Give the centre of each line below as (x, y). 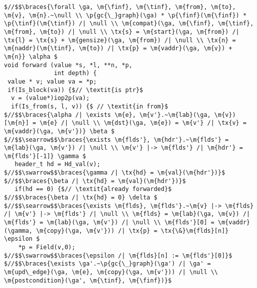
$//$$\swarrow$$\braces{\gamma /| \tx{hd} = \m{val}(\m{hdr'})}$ (115, 173)
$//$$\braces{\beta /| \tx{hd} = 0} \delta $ (81, 198)
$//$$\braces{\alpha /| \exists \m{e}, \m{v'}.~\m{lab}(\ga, (108, 115)
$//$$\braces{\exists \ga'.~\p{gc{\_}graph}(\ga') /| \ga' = (108, 264)
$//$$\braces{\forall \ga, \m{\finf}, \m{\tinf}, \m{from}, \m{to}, (120, 7)
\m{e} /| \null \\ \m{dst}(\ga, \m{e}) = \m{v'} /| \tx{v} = (143, 123)
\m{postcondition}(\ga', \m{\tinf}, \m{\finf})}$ (88, 280)
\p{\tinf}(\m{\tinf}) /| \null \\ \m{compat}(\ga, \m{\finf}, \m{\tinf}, (129, 24)
